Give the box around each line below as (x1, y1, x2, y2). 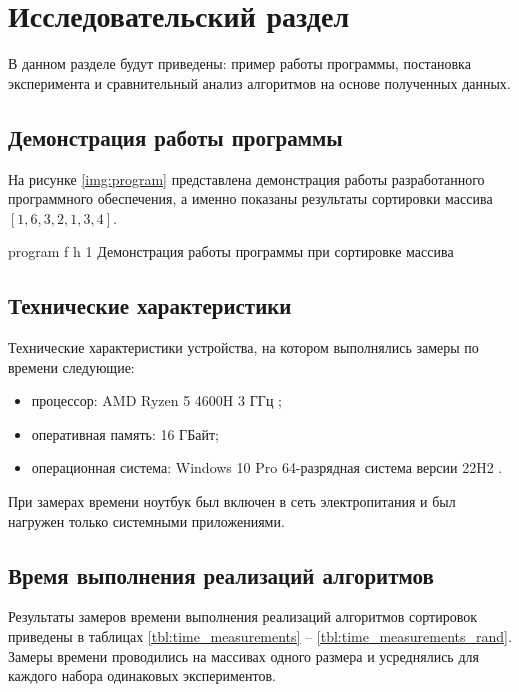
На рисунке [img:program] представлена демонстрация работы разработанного (8, 168, 485, 189)
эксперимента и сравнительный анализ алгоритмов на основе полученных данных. (8, 72, 511, 93)
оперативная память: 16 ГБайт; (31, 423, 219, 444)
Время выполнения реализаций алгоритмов (8, 559, 434, 590)
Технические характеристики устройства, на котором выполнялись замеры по (8, 337, 479, 358)
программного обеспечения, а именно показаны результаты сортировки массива (8, 188, 493, 209)
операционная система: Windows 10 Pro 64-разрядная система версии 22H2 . (31, 457, 503, 478)
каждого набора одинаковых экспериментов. (8, 665, 276, 686)
